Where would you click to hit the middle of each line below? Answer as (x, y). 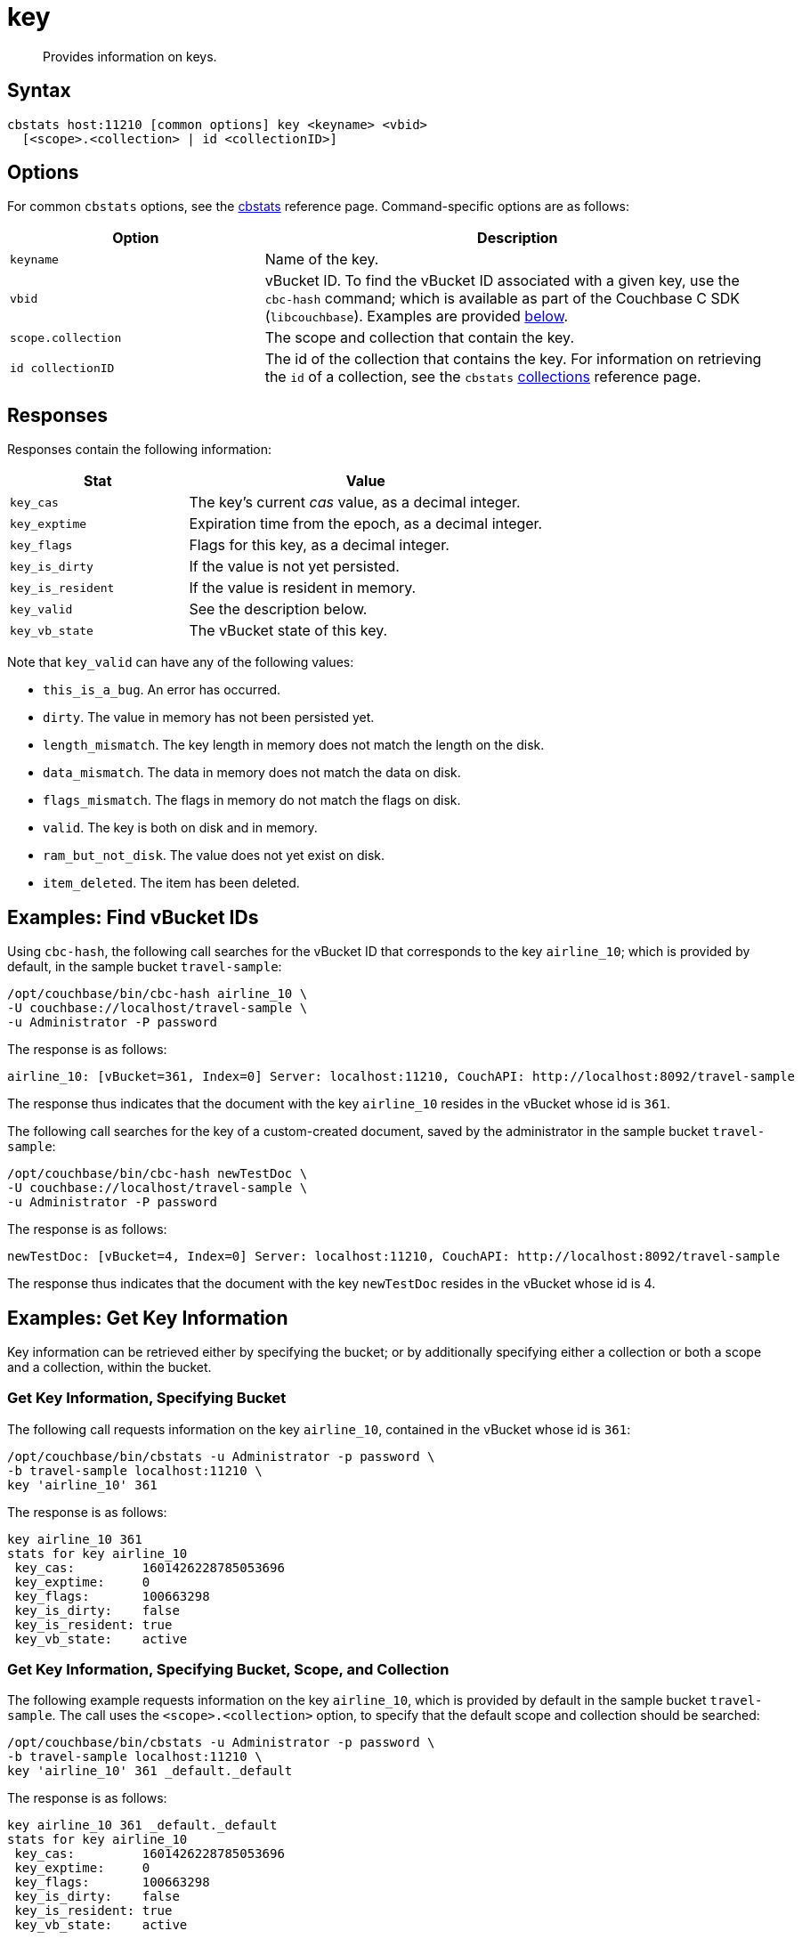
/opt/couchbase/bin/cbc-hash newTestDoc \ (158, 1174)
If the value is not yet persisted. (294, 567)
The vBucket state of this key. (288, 631)
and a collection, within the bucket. (109, 1367)
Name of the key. (322, 260)
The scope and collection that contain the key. (420, 338)
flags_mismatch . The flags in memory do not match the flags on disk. (252, 800)
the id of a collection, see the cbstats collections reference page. (483, 377)
